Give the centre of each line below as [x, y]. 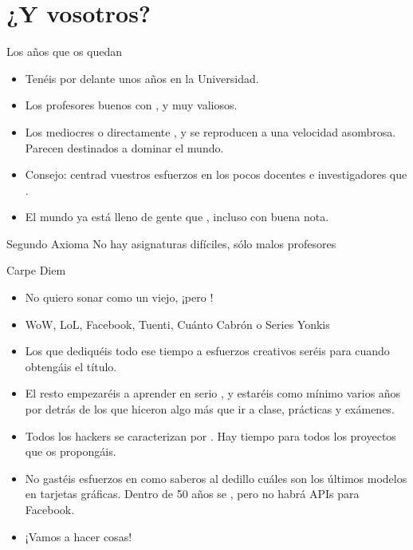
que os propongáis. [71, 451]
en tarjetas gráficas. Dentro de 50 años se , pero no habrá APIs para [192, 494]
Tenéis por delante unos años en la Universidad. [142, 78]
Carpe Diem [36, 270]
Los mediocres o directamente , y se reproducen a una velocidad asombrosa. [210, 131]
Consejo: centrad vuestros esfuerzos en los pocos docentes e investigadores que [216, 174]
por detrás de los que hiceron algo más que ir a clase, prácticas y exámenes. [210, 409]
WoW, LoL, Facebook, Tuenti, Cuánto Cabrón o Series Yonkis [177, 324]
